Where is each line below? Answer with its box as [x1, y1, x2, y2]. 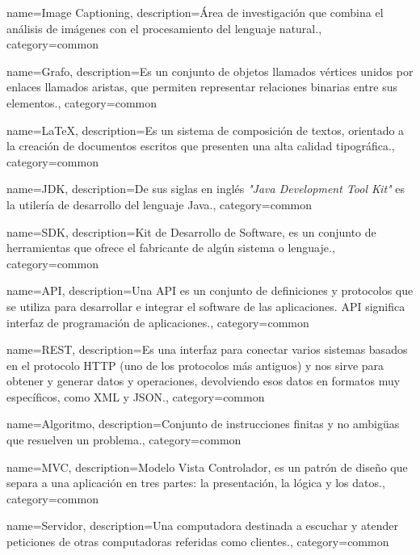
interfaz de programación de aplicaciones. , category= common [6, 313, 309, 330]
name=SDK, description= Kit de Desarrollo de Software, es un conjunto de [6, 223, 376, 240]
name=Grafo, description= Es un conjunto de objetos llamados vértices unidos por [6, 62, 414, 79]
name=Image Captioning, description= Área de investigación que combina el [6, 4, 384, 20]
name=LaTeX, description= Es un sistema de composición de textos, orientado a [6, 121, 405, 138]
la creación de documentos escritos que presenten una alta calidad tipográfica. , [6, 137, 395, 154]
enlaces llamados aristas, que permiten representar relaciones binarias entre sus [6, 78, 397, 95]
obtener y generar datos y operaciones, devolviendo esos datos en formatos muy [6, 372, 401, 389]
